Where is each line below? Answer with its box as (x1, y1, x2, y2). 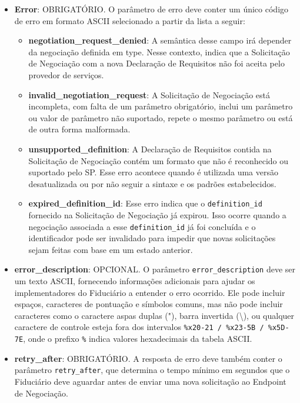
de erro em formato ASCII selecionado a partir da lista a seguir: (14, 14, 245, 26)
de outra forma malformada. (28, 123, 131, 135)
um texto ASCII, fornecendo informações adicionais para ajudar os (14, 275, 255, 287)
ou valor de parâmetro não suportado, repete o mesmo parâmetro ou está (28, 111, 293, 124)
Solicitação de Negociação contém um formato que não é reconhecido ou (28, 154, 289, 166)
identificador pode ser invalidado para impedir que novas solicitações (28, 232, 276, 244)
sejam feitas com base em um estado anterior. (28, 243, 193, 255)
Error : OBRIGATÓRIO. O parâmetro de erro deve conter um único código (14, 3, 289, 15)
